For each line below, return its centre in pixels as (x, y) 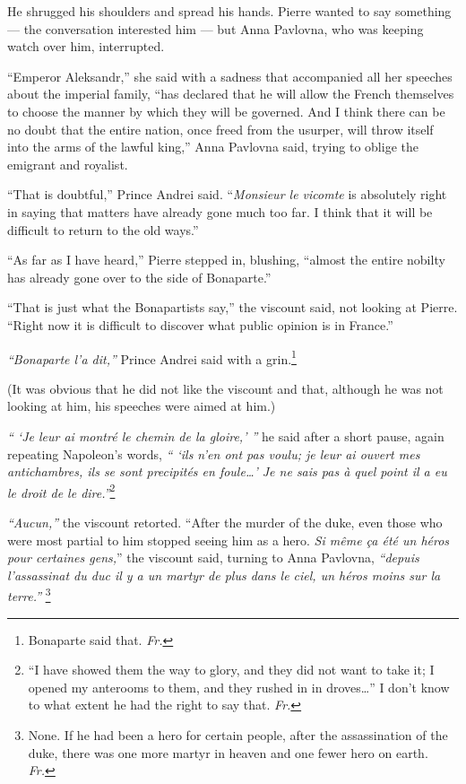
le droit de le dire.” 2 (61, 491)
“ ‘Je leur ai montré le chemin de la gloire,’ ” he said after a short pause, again (226, 436)
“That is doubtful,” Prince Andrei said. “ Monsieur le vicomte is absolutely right (227, 194)
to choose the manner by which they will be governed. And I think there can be (226, 111)
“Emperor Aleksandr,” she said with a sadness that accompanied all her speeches (230, 76)
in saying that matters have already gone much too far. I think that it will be (220, 211)
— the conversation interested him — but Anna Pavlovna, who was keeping (216, 28)
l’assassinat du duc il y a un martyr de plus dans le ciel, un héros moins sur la (224, 575)
